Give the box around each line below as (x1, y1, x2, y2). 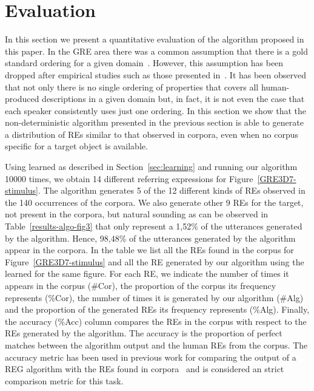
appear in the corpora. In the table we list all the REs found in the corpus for (5, 243, 294, 256)
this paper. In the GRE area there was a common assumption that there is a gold (5, 44, 308, 57)
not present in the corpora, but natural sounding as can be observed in (5, 208, 269, 220)
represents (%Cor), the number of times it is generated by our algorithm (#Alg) (5, 291, 304, 304)
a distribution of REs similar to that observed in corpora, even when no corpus (5, 127, 299, 140)
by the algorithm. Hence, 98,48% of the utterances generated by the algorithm (5, 231, 296, 244)
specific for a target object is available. (5, 140, 148, 152)
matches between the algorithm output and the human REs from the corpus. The (5, 338, 308, 351)
